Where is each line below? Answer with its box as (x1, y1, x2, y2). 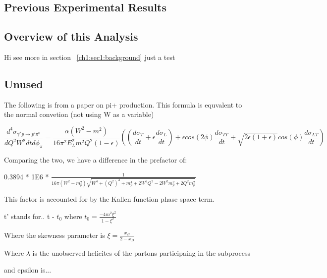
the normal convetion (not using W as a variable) (4, 109, 154, 119)
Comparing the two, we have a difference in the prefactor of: (4, 155, 187, 165)
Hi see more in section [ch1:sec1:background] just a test (4, 52, 175, 62)
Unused (4, 76, 43, 91)
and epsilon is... (4, 264, 52, 275)
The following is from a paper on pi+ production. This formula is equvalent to (4, 99, 242, 110)
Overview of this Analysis (4, 29, 138, 44)
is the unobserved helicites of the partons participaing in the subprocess (32, 248, 250, 258)
